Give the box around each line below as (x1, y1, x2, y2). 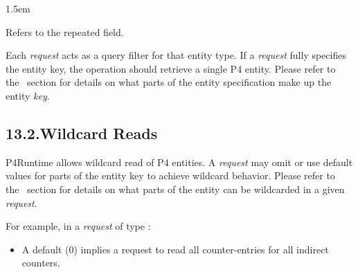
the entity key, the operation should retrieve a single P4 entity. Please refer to (6, 61, 336, 75)
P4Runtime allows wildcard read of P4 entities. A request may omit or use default (6, 154, 353, 169)
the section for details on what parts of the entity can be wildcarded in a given (6, 181, 345, 196)
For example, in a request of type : (6, 219, 151, 233)
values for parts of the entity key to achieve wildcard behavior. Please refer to (6, 168, 335, 183)
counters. (21, 255, 60, 270)
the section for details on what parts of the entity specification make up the (6, 75, 332, 89)
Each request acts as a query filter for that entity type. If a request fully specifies (6, 48, 346, 62)
